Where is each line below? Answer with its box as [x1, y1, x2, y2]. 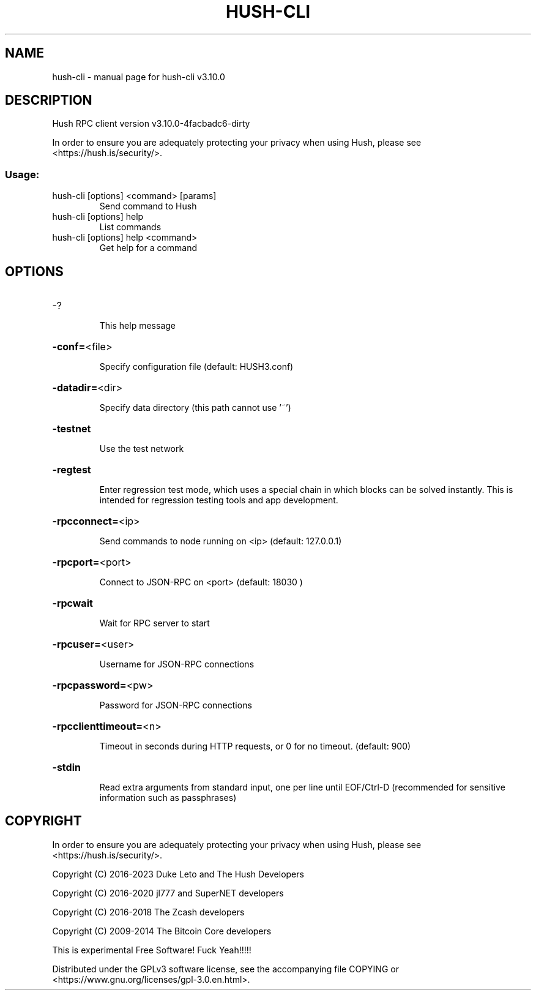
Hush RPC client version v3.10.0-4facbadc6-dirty [52, 118, 250, 129]
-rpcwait [52, 597, 93, 610]
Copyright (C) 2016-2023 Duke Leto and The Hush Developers [52, 868, 304, 879]
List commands [99, 222, 162, 233]
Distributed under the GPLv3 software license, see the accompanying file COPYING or [52, 963, 399, 974]
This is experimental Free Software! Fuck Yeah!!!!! [52, 944, 251, 955]
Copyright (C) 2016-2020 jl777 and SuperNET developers [52, 887, 284, 898]
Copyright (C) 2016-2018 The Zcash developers [52, 906, 245, 917]
